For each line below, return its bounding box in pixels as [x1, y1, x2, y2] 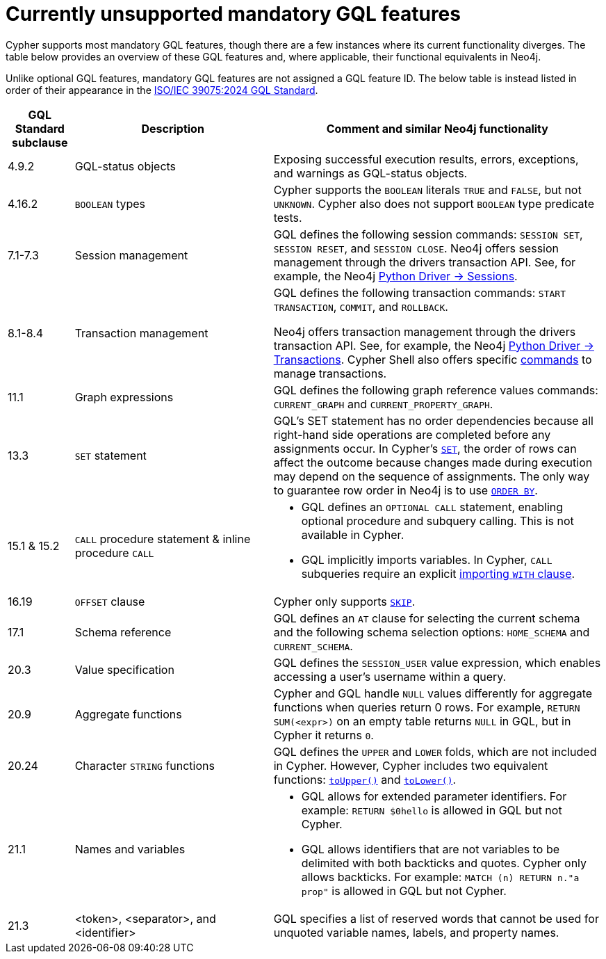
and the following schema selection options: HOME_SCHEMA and [273, 624, 590, 639]
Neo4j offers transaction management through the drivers [273, 324, 576, 339]
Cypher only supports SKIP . [273, 594, 416, 609]
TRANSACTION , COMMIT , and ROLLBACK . [273, 299, 448, 314]
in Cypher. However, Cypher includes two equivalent [273, 758, 548, 773]
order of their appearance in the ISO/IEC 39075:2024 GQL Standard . [6, 83, 318, 96]
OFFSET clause [74, 594, 145, 609]
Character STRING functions [74, 758, 215, 773]
